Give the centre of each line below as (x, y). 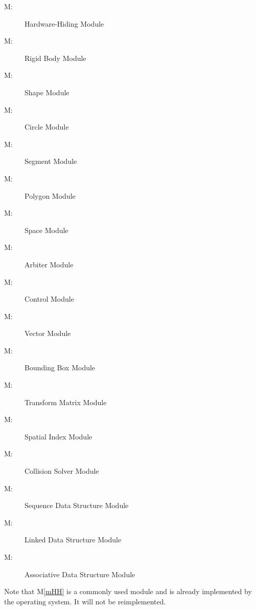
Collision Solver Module (62, 471)
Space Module (46, 230)
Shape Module (47, 92)
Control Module (49, 299)
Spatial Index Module (59, 436)
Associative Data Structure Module (80, 574)
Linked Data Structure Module (73, 540)
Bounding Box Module (60, 367)
